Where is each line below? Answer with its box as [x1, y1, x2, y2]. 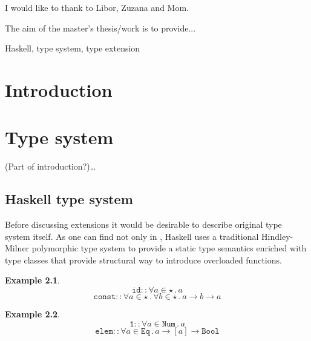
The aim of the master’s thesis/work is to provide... [5, 21, 196, 34]
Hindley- [261, 230, 293, 242]
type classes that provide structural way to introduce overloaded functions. [5, 253, 282, 266]
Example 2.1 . [5, 274, 60, 286]
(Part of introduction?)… [5, 160, 96, 173]
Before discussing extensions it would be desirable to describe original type [5, 218, 282, 231]
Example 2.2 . [5, 308, 60, 320]
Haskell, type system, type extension [5, 42, 140, 55]
